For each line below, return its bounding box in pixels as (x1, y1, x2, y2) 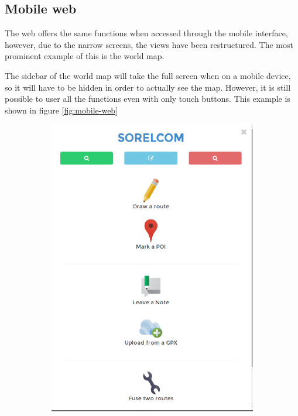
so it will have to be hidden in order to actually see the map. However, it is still (5, 81, 291, 93)
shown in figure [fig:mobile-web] (5, 104, 118, 116)
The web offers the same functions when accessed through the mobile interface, (5, 27, 288, 39)
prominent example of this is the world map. (5, 50, 165, 62)
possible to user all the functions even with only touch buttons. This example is (5, 92, 290, 105)
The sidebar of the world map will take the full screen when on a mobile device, (5, 69, 291, 81)
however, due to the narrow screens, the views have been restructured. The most (5, 38, 293, 50)
